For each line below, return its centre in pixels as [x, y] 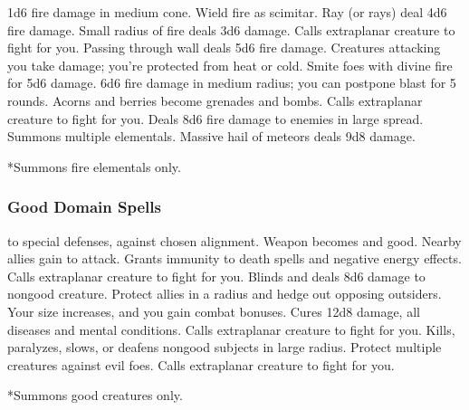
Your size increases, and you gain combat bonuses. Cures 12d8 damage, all [214, 311]
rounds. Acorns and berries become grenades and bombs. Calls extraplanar [215, 100]
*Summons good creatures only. [95, 395]
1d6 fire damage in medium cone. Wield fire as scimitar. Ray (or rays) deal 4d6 [227, 12]
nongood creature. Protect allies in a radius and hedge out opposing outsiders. [225, 294]
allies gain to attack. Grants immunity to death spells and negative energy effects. [234, 258]
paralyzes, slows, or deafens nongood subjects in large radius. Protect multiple [225, 347]
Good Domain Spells [84, 207]
